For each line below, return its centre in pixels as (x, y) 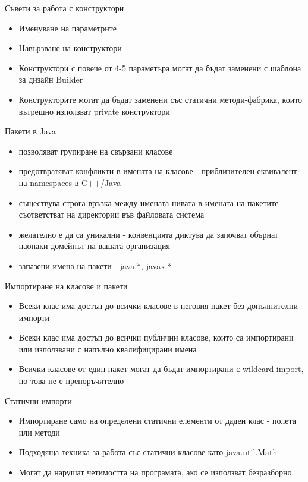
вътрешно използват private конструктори (94, 111)
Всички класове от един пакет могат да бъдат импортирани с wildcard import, (161, 369)
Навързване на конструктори (70, 48)
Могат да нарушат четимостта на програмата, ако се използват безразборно (155, 472)
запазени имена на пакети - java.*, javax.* (95, 265)
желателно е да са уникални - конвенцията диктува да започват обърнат (148, 234)
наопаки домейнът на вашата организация (95, 246)
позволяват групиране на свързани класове (96, 151)
